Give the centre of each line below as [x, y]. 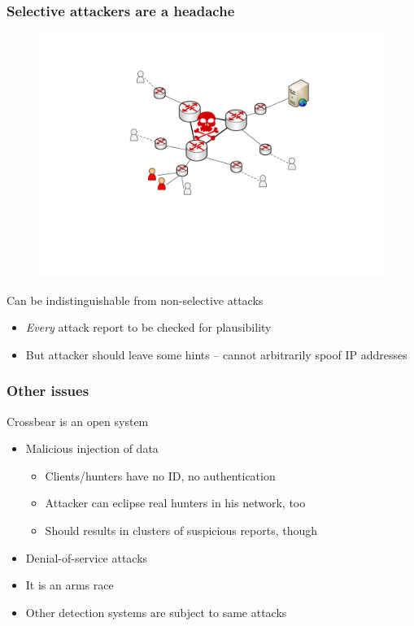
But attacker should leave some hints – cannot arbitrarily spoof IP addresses [216, 354]
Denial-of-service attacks [87, 557]
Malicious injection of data [92, 448]
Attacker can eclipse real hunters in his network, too [175, 503]
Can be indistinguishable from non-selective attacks [135, 300]
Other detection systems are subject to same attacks [156, 612]
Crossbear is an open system [78, 421]
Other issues [48, 391]
